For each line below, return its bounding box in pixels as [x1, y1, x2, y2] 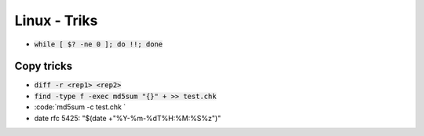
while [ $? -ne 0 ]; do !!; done [34, 39, 163, 49]
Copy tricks [14, 60, 73, 73]
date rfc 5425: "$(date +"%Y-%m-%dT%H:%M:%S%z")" [34, 113, 221, 123]
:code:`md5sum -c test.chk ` [34, 102, 126, 112]
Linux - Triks [14, 12, 98, 29]
